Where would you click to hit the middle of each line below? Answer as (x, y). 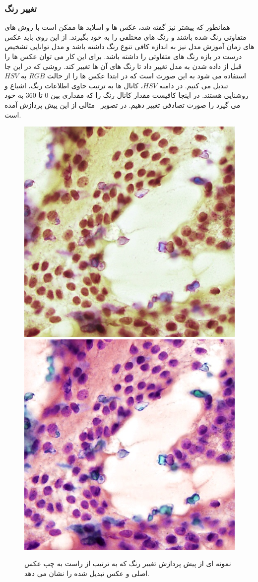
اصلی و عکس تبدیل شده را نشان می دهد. (87, 573)
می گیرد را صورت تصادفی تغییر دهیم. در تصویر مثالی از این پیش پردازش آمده (123, 104)
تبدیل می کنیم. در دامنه (194, 85)
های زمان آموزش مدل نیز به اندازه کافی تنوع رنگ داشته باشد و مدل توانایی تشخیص (129, 46)
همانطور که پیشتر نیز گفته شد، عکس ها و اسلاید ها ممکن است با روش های (117, 27)
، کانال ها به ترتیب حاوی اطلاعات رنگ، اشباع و (74, 85)
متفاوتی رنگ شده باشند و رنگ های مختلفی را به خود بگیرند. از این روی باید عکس (126, 36)
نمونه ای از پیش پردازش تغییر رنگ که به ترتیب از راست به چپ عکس (128, 563)
